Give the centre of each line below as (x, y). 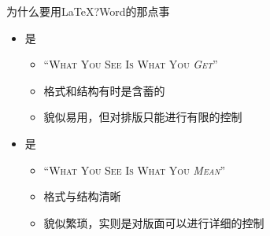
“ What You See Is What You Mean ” (135, 170)
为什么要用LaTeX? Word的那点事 (88, 11)
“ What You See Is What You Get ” (131, 64)
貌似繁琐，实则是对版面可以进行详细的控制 (154, 222)
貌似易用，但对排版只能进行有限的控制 (143, 117)
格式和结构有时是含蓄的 (104, 90)
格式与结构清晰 (82, 196)
